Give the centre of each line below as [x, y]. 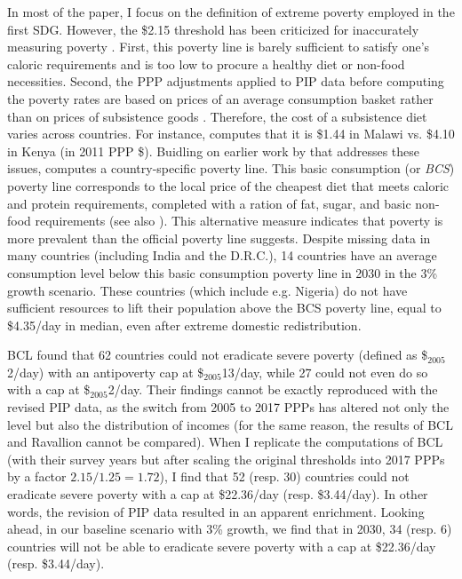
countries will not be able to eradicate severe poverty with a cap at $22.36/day [222, 546]
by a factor [37, 476]
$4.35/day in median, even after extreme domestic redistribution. [184, 325]
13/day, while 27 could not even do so [325, 372]
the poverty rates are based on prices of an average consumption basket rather [220, 98]
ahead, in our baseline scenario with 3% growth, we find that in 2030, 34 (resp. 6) [230, 529]
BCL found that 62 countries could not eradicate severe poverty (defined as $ [218, 355]
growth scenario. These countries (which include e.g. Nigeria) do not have [207, 290]
